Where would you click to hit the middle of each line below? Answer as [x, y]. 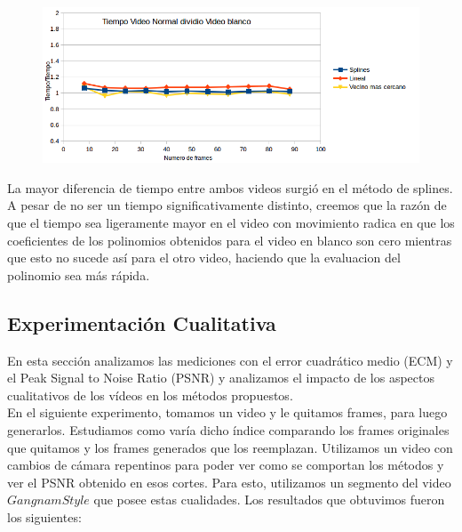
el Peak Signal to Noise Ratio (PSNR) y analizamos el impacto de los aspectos [221, 378]
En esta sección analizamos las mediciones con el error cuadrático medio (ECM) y [230, 360]
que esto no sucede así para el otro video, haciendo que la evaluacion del [204, 258]
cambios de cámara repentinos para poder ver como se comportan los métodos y [226, 465]
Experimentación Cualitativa [142, 322]
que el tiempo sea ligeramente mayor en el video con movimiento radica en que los [231, 223]
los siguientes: [44, 516]
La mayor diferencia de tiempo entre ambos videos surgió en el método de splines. [230, 187]
